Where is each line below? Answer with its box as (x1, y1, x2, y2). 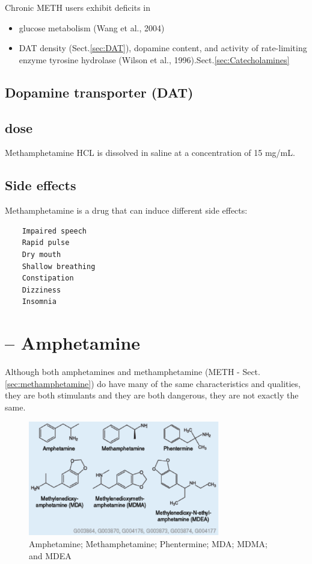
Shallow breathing (22, 262, 96, 271)
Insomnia (22, 297, 57, 306)
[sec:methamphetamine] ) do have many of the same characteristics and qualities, (5, 377, 301, 389)
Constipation (22, 274, 74, 283)
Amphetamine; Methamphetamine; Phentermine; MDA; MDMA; (29, 537, 268, 550)
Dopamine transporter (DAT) (5, 82, 194, 101)
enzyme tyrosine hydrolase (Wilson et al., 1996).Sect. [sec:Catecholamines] (19, 53, 290, 66)
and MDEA (29, 549, 72, 562)
